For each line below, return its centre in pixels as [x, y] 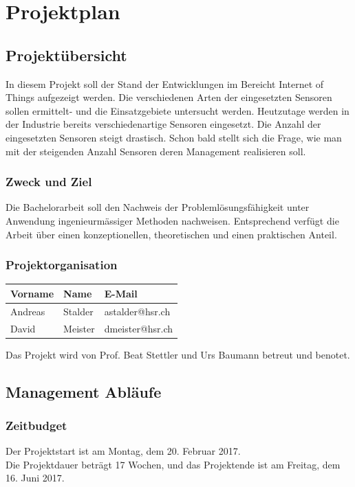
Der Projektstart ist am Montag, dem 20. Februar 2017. [123, 451]
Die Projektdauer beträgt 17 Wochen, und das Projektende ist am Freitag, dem [173, 464]
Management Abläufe [84, 391]
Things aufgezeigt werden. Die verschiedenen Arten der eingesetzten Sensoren [169, 97]
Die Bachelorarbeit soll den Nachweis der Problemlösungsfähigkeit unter [158, 207]
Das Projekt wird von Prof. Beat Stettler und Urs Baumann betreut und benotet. [178, 354]
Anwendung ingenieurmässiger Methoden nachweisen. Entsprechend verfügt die [172, 220]
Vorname [32, 293]
